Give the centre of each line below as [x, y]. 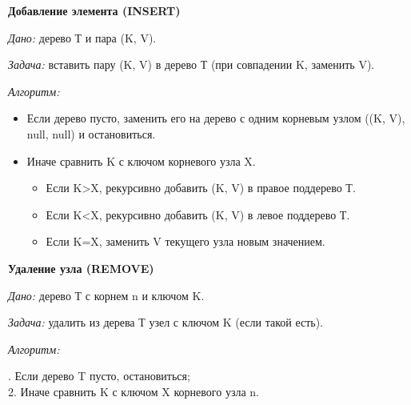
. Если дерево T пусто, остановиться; [99, 376]
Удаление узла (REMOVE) [81, 268]
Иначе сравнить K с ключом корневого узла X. [141, 160]
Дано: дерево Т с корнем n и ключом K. [106, 295]
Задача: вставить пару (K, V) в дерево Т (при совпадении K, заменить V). [192, 64]
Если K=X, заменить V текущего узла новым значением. [186, 241]
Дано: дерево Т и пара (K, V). [82, 37]
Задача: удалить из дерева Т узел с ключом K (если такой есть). [166, 322]
